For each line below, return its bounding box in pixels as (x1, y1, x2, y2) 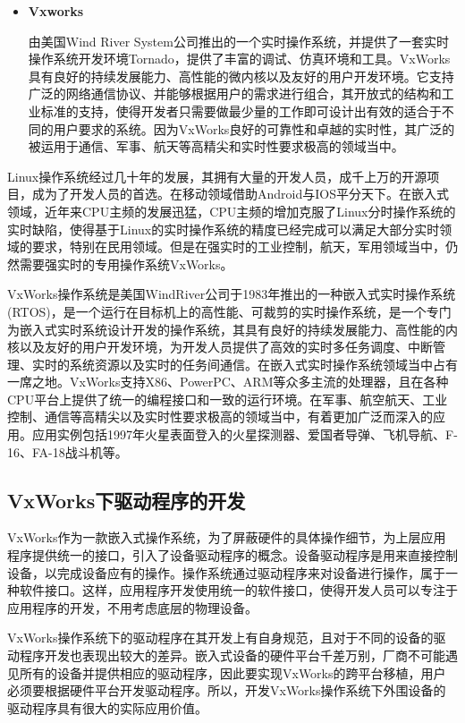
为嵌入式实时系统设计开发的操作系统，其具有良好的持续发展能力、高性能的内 (7, 319, 458, 338)
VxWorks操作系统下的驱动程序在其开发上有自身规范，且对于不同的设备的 (7, 628, 434, 647)
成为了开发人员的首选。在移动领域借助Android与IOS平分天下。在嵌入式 (31, 184, 449, 203)
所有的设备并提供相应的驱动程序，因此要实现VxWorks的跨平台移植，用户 (19, 663, 446, 682)
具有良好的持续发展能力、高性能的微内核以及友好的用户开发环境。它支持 (28, 66, 454, 85)
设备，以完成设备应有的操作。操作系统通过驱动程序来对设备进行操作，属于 (7, 563, 445, 582)
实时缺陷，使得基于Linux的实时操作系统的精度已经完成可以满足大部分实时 (7, 219, 440, 238)
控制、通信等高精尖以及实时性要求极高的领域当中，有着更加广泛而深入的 (7, 407, 433, 426)
